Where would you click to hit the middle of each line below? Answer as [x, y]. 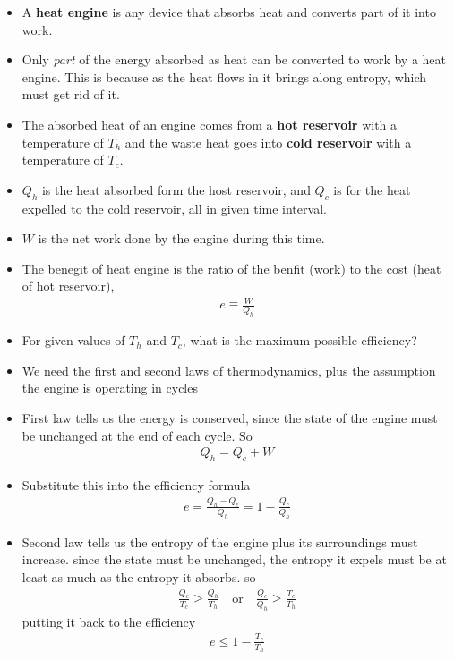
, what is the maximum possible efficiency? [300, 340]
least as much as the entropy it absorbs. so [139, 576]
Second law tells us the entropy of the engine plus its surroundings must [220, 541]
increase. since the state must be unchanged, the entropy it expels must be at [234, 559]
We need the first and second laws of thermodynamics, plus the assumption [229, 370]
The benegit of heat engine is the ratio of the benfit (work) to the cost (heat [231, 268]
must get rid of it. [71, 94]
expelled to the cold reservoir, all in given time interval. [174, 208]
